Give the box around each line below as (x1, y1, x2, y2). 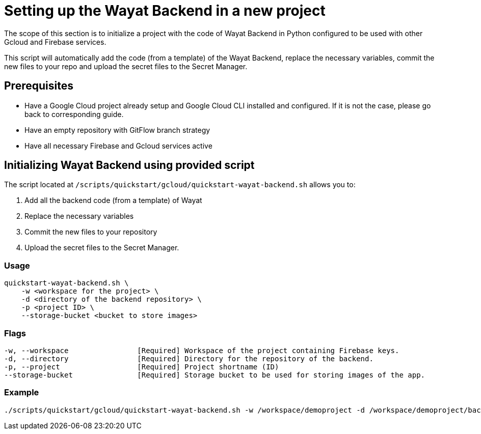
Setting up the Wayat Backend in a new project (4, 2, 326, 19)
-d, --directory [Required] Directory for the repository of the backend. (4, 354, 373, 363)
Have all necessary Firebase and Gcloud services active (24, 141, 212, 150)
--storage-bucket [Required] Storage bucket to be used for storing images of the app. (4, 370, 425, 379)
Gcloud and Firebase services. (4, 37, 106, 46)
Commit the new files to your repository (24, 227, 157, 237)
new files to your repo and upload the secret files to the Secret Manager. (4, 62, 248, 71)
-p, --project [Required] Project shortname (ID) (4, 362, 279, 371)
